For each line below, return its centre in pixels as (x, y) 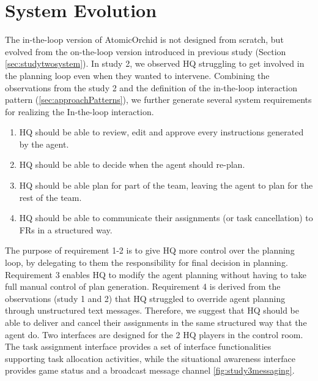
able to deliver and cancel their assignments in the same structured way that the (156, 322)
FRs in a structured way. (66, 229)
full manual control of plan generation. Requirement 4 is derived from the (143, 286)
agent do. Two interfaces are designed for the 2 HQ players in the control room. (154, 334)
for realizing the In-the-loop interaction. (79, 111)
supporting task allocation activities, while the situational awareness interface (150, 358)
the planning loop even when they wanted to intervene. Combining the (137, 75)
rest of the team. (50, 197)
